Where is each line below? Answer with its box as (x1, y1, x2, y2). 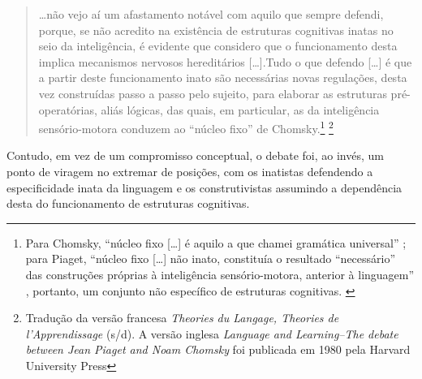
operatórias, (38, 101, 97, 118)
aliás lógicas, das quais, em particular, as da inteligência (101, 101, 380, 118)
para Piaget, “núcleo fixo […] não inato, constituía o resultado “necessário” (25, 250, 396, 267)
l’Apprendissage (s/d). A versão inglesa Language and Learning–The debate (25, 325, 398, 342)
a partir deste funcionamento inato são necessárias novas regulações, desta (38, 69, 407, 86)
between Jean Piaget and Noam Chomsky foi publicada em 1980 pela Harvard (25, 341, 411, 358)
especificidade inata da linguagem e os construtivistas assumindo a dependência (6, 179, 403, 196)
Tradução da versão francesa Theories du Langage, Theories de (25, 309, 339, 326)
